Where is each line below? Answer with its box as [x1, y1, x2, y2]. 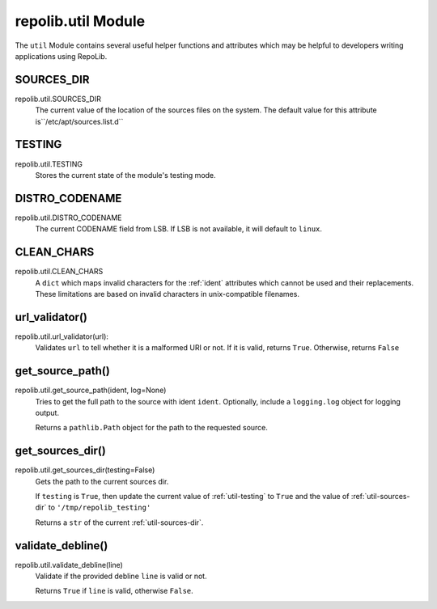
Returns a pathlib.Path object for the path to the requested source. [35, 423, 269, 433]
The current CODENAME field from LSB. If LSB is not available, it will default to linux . [35, 224, 323, 234]
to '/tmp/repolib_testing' [48, 502, 151, 513]
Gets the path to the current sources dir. [35, 476, 169, 486]
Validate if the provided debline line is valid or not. [35, 571, 207, 582]
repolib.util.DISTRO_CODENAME [15, 213, 122, 222]
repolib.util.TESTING [15, 159, 83, 169]
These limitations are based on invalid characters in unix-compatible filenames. [35, 289, 299, 298]
